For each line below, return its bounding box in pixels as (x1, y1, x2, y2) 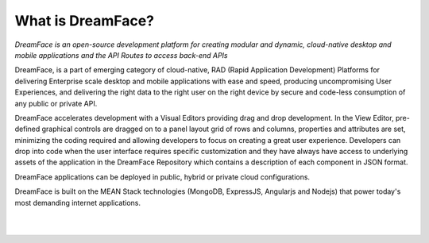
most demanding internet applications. (14, 198, 141, 207)
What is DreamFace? (14, 12, 155, 29)
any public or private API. (14, 98, 98, 108)
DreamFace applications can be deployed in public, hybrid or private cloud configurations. (14, 172, 310, 182)
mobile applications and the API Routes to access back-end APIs (14, 50, 228, 60)
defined (14, 124, 41, 134)
